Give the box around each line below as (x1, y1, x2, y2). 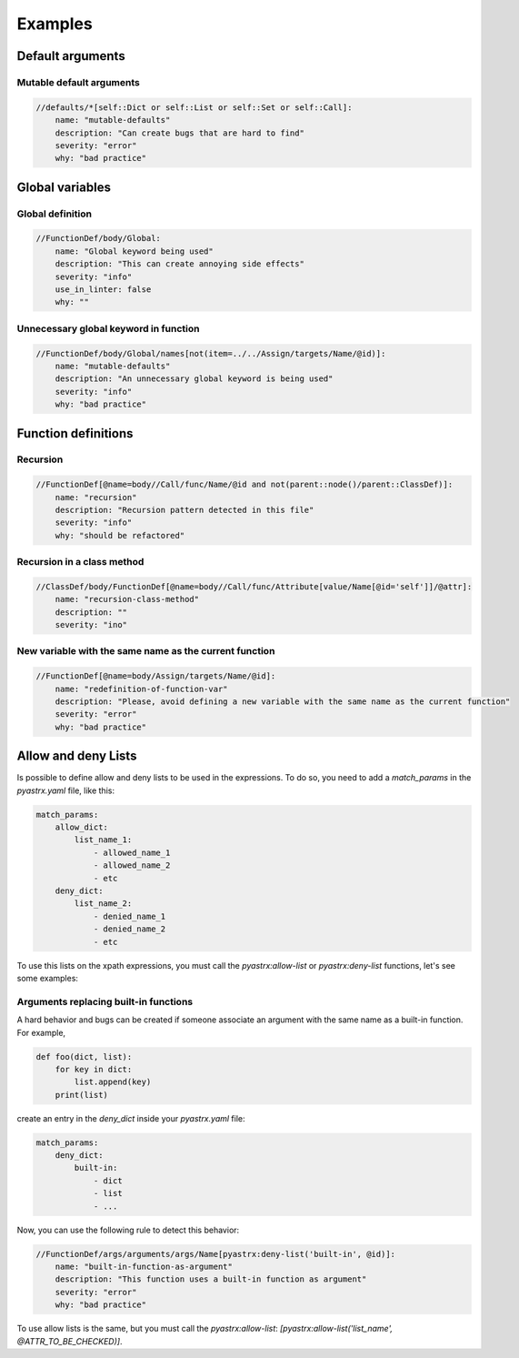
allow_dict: (55, 822, 109, 832)
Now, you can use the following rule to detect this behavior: (16, 1224, 240, 1235)
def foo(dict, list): (35, 1051, 133, 1061)
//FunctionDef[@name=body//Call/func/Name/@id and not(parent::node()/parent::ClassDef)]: (35, 479, 454, 490)
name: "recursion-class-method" (55, 594, 200, 605)
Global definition (16, 207, 93, 220)
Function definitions (16, 426, 134, 441)
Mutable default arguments (16, 75, 141, 88)
